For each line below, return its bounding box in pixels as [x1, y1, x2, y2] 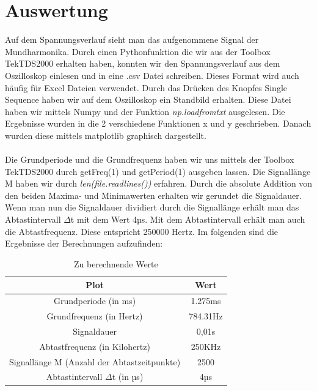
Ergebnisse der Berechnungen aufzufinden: [5, 237, 163, 250]
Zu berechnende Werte [74, 257, 158, 270]
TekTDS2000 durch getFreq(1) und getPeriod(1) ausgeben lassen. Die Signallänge [5, 165, 311, 177]
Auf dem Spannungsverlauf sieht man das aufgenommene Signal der [5, 33, 259, 46]
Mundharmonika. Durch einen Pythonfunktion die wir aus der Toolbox [5, 45, 271, 58]
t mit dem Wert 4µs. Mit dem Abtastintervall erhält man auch [70, 213, 305, 226]
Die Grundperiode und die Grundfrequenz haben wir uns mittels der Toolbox [5, 153, 294, 166]
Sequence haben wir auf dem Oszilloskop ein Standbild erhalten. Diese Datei [5, 93, 291, 106]
